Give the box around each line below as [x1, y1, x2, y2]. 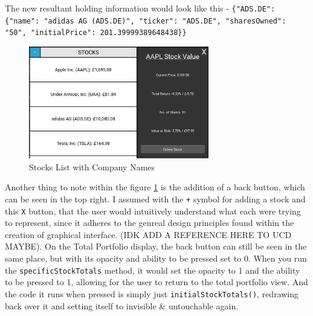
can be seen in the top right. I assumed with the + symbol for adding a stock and [5, 192, 306, 205]
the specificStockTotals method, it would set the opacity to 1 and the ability [5, 263, 300, 276]
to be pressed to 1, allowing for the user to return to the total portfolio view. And [5, 276, 308, 288]
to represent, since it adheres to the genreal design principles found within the [5, 216, 294, 229]
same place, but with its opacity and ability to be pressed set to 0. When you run [5, 252, 307, 265]
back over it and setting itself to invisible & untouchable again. [5, 299, 239, 312]
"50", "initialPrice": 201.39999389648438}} [5, 28, 187, 37]
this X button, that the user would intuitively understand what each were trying [5, 204, 301, 217]
